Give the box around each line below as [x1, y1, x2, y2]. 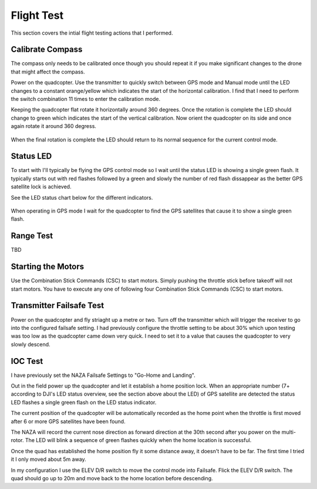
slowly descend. [11, 340, 50, 348]
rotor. [11, 437, 24, 444]
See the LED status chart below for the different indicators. [11, 194, 153, 201]
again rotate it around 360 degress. [11, 123, 97, 130]
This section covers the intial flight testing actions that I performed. [11, 29, 173, 36]
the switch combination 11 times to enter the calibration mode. [11, 96, 161, 103]
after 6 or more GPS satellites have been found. [11, 417, 126, 425]
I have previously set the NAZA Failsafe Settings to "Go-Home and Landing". [11, 372, 196, 379]
